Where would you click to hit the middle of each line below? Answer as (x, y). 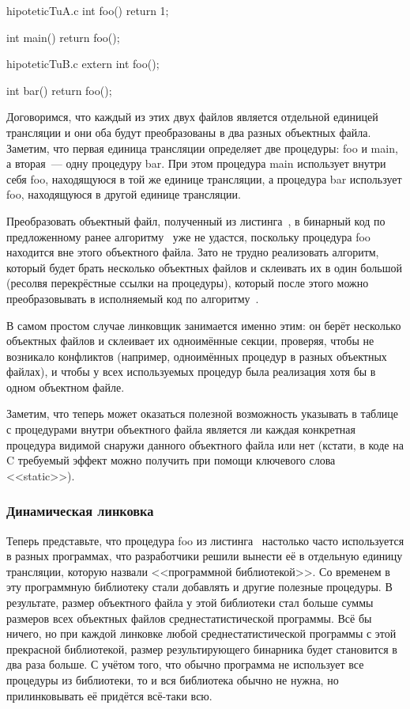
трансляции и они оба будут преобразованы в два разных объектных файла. (189, 132)
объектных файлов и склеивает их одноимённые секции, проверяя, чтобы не (190, 341)
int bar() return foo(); (59, 90)
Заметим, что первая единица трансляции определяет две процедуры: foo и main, (202, 148)
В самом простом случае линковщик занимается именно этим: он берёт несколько (204, 325)
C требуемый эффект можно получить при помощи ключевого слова (171, 460)
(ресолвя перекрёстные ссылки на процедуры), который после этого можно (188, 283)
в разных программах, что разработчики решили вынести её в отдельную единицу (205, 556)
